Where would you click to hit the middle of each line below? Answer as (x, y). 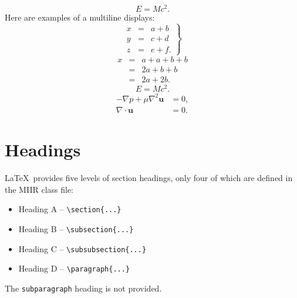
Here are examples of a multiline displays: (80, 17)
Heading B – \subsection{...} (76, 228)
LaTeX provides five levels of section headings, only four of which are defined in (149, 178)
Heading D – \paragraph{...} (74, 268)
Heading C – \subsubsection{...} (82, 248)
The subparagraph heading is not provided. (83, 288)
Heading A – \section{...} (70, 209)
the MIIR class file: (39, 189)
